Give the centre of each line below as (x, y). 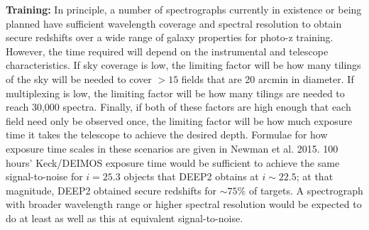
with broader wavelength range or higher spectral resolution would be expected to (184, 204)
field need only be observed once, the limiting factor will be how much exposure (179, 120)
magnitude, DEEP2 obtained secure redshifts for (111, 190)
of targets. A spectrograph (306, 190)
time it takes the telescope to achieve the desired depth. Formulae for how (167, 135)
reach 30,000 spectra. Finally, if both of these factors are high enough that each (178, 107)
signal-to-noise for (44, 176)
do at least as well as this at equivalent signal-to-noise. (125, 218)
